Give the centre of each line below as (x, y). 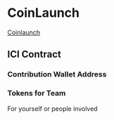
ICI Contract (34, 54)
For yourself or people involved (52, 108)
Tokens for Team (37, 93)
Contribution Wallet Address (57, 74)
